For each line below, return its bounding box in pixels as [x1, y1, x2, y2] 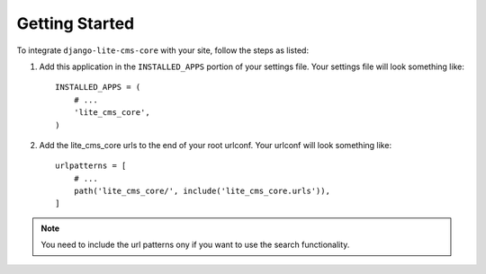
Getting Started [16, 13, 135, 33]
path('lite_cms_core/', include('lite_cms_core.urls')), [73, 186, 330, 197]
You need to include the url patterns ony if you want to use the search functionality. [40, 239, 350, 251]
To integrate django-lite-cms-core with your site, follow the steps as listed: [16, 45, 310, 56]
